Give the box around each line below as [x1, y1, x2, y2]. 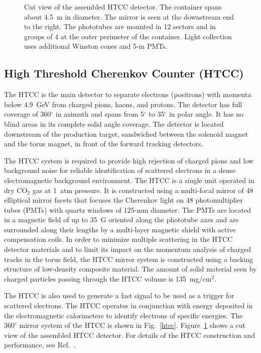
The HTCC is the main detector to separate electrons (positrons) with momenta [4, 89, 251, 100]
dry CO [4, 185, 28, 195]
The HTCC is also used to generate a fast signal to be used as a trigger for [4, 290, 234, 301]
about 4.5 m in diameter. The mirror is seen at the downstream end [24, 11, 234, 22]
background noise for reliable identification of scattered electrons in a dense [4, 165, 236, 175]
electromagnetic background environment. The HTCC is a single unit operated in [4, 174, 254, 185]
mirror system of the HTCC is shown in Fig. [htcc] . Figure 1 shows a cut [19, 320, 246, 330]
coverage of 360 [4, 109, 51, 119]
